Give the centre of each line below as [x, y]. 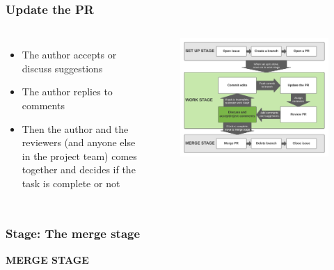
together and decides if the [79, 169]
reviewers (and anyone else [79, 142]
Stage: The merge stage [73, 233]
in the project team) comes [79, 156]
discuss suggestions [62, 68]
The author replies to [67, 92]
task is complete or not [71, 183]
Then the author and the [75, 128]
